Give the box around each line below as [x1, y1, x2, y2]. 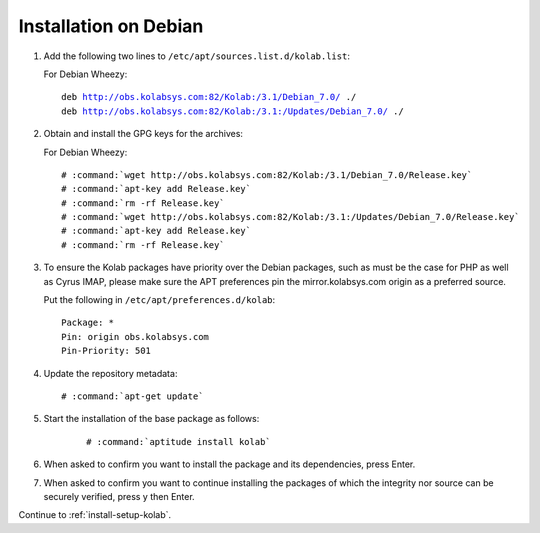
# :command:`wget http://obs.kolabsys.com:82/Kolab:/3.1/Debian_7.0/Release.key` [61, 169, 473, 180]
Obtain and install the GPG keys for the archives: [43, 128, 244, 140]
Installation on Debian [18, 15, 204, 37]
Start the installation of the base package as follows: [43, 413, 260, 425]
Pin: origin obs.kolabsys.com [61, 331, 210, 342]
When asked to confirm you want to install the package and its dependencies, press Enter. [43, 458, 416, 470]
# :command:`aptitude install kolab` [86, 436, 272, 447]
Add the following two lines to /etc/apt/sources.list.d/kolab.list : [43, 50, 350, 62]
